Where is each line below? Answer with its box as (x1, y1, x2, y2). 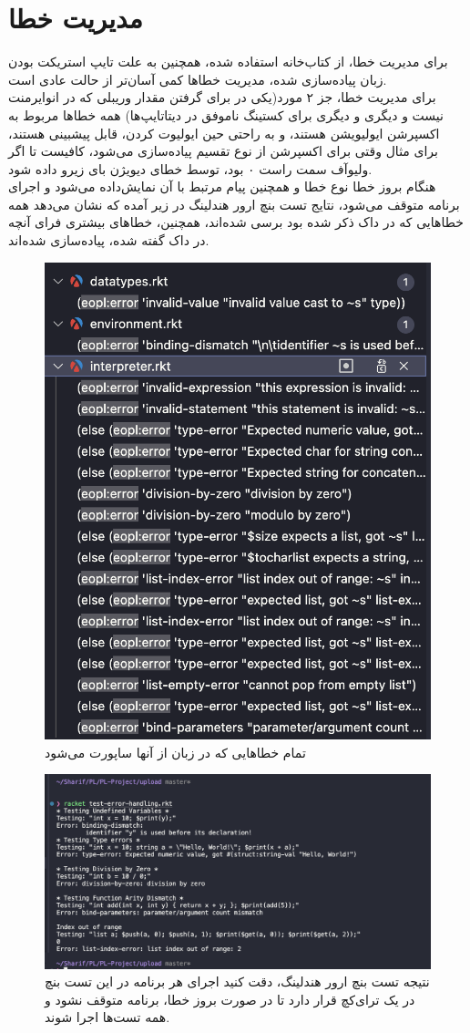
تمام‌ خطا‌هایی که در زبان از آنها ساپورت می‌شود (45, 742, 306, 761)
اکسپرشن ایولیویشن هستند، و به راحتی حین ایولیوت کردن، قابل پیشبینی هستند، (8, 123, 440, 142)
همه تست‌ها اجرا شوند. (45, 1007, 170, 1027)
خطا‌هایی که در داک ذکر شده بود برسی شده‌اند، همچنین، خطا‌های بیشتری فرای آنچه (8, 212, 464, 232)
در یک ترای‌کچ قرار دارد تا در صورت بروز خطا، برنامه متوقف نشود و (45, 989, 415, 1008)
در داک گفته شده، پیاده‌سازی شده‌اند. (8, 231, 209, 250)
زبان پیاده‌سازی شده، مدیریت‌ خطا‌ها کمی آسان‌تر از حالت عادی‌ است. (8, 69, 387, 88)
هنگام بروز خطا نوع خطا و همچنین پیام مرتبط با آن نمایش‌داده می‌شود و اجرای (8, 177, 436, 196)
